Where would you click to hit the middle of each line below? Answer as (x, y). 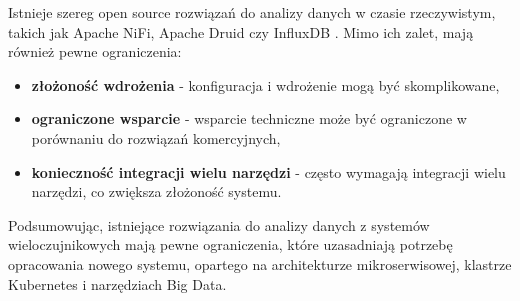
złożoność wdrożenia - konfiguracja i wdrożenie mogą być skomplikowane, (265, 84)
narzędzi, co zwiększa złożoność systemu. (156, 191)
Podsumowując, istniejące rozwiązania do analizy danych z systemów (219, 224)
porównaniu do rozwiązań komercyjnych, (156, 137)
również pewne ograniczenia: (95, 51)
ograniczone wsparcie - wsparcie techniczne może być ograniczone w (249, 118)
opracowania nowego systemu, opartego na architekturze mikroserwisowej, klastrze (260, 263)
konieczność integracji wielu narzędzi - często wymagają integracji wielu (268, 171)
